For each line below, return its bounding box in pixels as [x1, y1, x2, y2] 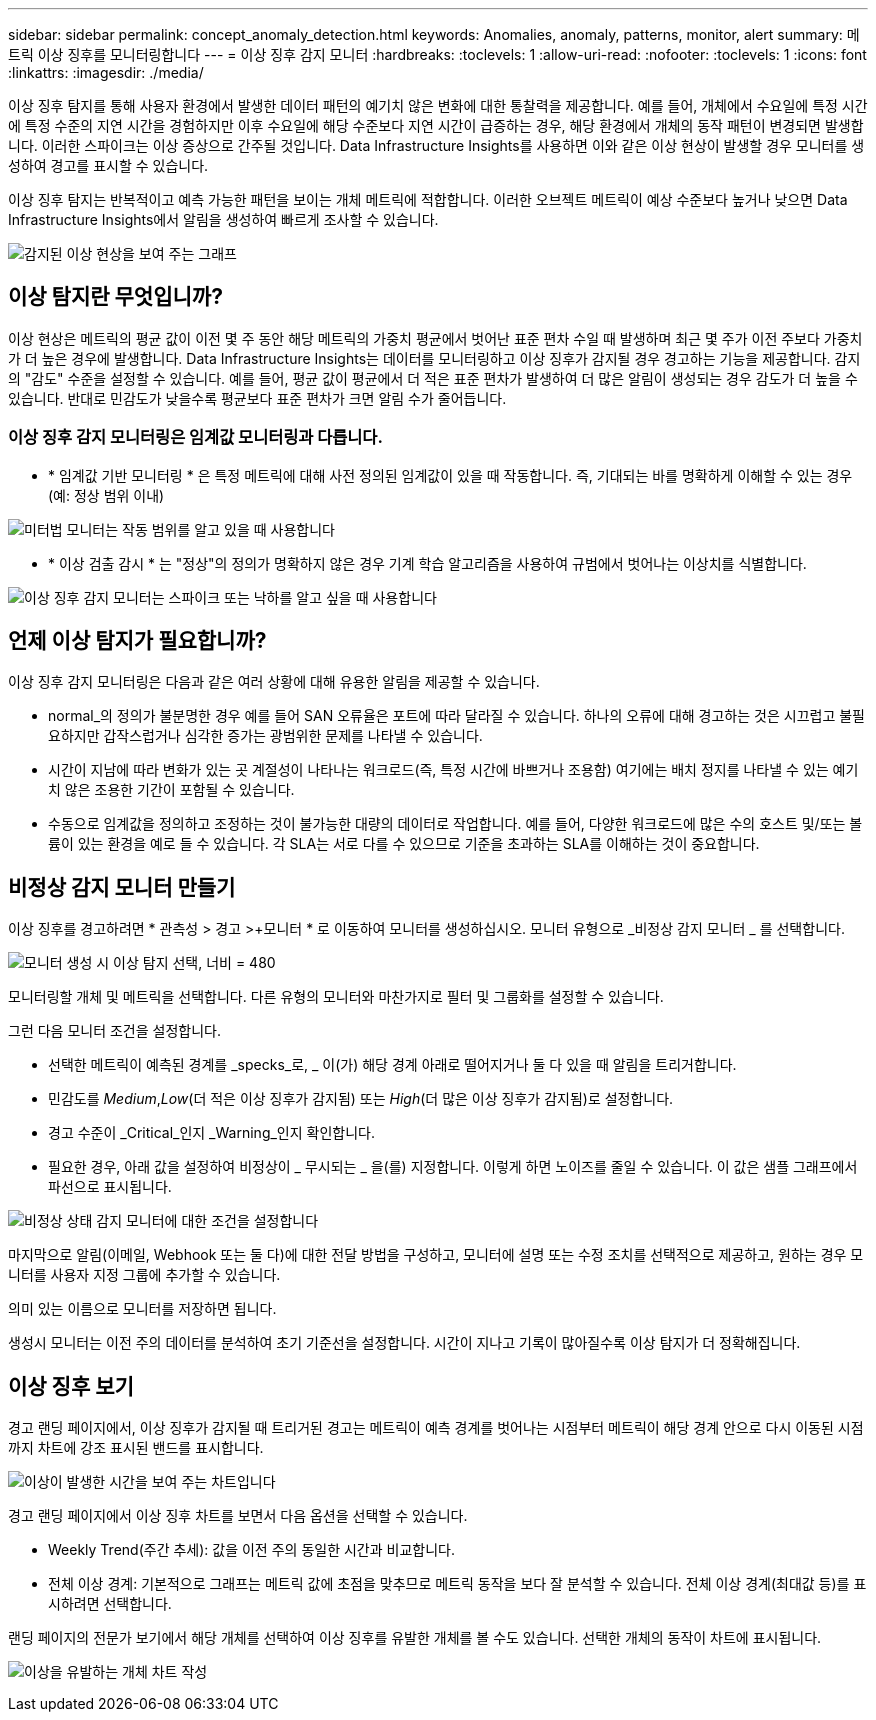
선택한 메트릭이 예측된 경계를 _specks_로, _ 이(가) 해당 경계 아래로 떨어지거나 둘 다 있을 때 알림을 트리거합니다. [48, 1056, 737, 1074]
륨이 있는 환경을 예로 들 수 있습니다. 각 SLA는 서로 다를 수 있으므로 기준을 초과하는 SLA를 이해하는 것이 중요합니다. [48, 835, 760, 853]
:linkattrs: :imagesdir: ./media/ [8, 64, 204, 81]
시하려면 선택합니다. [48, 1595, 172, 1613]
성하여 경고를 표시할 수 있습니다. [8, 157, 209, 174]
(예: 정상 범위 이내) [48, 486, 165, 504]
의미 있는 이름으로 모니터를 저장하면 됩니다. [8, 1300, 277, 1318]
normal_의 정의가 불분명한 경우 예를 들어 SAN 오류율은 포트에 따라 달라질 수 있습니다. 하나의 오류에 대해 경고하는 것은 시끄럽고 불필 [48, 707, 865, 725]
